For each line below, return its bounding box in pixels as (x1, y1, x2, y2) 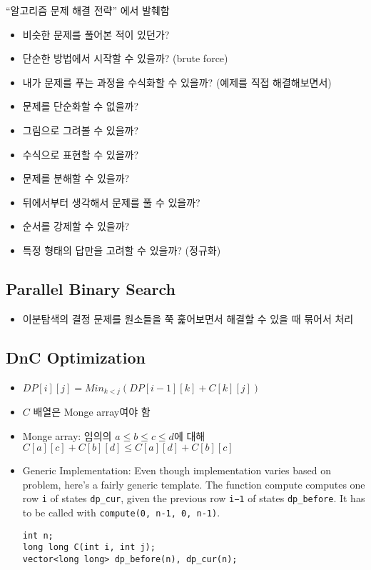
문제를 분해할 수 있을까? (22, 171, 130, 186)
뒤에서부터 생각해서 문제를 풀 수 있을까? (22, 194, 200, 209)
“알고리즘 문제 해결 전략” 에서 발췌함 (6, 3, 170, 17)
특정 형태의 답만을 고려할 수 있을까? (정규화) (22, 242, 221, 257)
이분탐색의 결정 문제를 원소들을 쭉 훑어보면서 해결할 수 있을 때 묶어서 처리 (22, 311, 354, 326)
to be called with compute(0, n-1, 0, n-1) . (22, 505, 220, 520)
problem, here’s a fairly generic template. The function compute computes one (22, 476, 365, 491)
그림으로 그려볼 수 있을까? (22, 122, 139, 137)
